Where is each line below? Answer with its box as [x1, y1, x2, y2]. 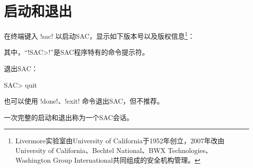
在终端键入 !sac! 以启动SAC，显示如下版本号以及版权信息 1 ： [4, 30, 195, 41]
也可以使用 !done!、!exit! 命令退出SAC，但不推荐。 [4, 96, 164, 106]
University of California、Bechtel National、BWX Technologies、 [15, 145, 213, 155]
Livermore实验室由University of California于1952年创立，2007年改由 [15, 136, 225, 146]
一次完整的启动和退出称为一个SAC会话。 [4, 112, 133, 122]
